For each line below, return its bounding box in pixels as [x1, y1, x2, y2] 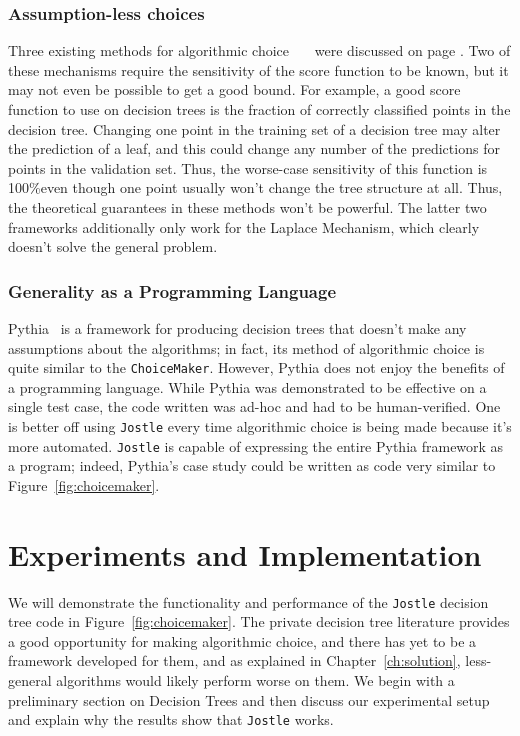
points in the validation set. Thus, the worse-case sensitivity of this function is [8, 157, 488, 178]
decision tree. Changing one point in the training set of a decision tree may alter [8, 118, 501, 139]
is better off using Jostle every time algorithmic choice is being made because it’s [8, 416, 512, 436]
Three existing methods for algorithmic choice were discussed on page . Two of [8, 40, 511, 61]
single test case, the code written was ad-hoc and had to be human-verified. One [8, 396, 501, 417]
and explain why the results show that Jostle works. [8, 709, 334, 730]
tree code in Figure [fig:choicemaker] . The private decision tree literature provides [8, 611, 510, 632]
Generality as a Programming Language [8, 278, 337, 303]
